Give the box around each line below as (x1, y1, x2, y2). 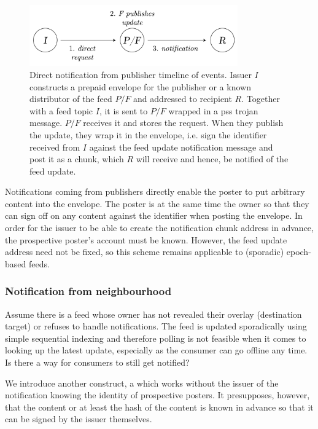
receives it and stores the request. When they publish (83, 116, 284, 129)
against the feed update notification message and (89, 140, 273, 153)
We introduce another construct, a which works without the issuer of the (5, 376, 279, 389)
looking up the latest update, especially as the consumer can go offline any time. (5, 344, 308, 356)
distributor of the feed (29, 92, 112, 105)
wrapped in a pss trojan (168, 104, 258, 117)
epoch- (286, 245, 311, 258)
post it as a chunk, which (29, 152, 124, 165)
